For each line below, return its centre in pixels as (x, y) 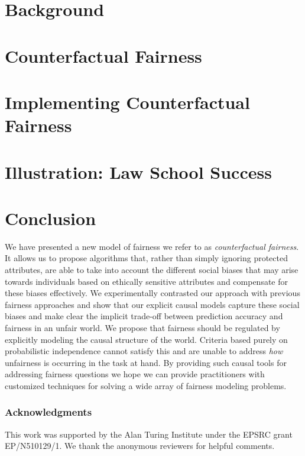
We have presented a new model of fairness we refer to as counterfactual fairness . (152, 246)
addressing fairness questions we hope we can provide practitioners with (135, 374)
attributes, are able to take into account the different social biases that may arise (152, 269)
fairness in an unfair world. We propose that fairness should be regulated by (142, 327)
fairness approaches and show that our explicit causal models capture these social (152, 304)
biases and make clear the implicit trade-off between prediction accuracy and (144, 316)
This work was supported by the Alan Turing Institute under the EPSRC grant (149, 434)
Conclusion (51, 218)
